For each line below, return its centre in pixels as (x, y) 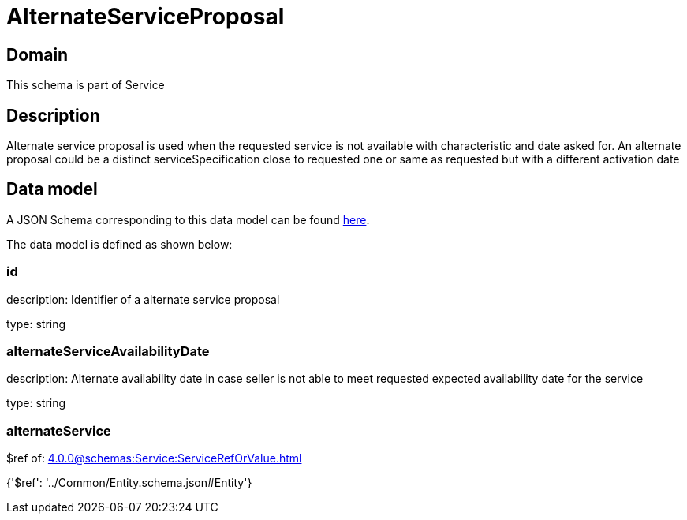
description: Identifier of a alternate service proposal (143, 299)
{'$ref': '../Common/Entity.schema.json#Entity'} (129, 483)
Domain (37, 54)
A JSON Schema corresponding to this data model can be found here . (188, 219)
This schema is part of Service (86, 85)
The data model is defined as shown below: (119, 244)
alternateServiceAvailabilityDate (108, 351)
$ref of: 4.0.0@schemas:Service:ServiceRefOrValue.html (154, 458)
